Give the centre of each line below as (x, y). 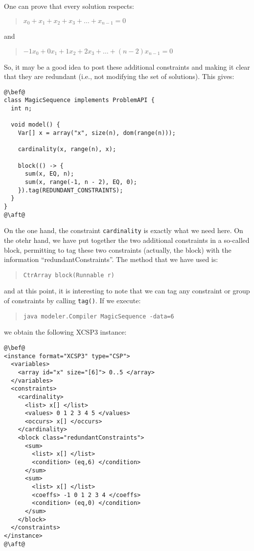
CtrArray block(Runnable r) (69, 275)
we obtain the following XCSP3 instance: (65, 332)
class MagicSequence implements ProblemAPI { (79, 100)
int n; (22, 109)
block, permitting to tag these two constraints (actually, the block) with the (118, 249)
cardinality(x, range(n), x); (67, 149)
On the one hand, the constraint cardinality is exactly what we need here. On (124, 230)
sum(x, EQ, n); (49, 174)
